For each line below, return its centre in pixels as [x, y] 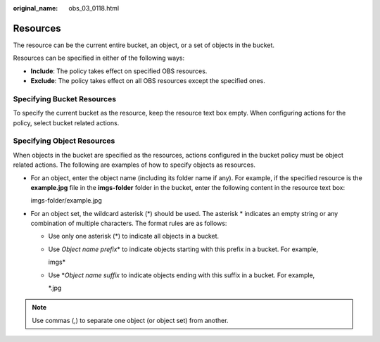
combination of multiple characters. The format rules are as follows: [129, 223]
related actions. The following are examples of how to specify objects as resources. [134, 165]
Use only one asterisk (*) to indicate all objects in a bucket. [134, 236]
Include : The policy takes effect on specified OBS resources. [119, 71]
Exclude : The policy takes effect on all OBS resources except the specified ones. [148, 81]
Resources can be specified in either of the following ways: [99, 58]
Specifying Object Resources [64, 141]
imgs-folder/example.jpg [66, 201]
